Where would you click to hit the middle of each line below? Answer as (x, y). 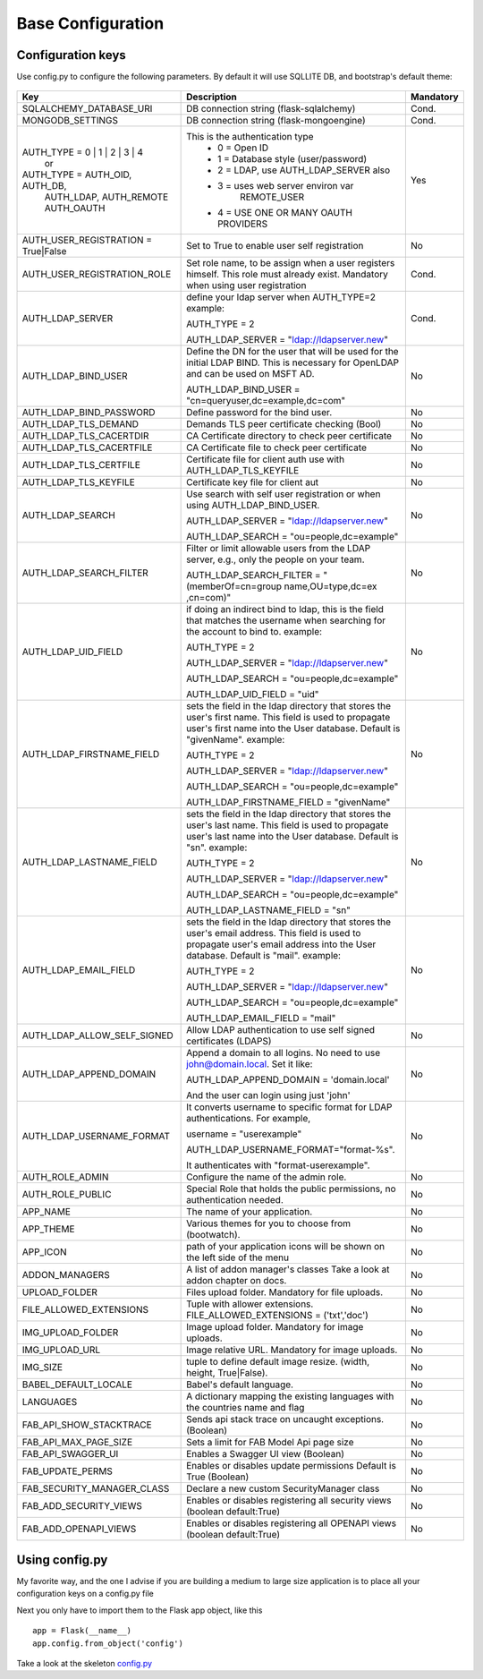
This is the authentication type (250, 137)
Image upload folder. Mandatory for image (275, 1327)
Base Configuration (90, 23)
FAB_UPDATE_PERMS (68, 1471)
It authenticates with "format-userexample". (278, 1165)
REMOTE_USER (272, 197)
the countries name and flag (246, 1408)
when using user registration (246, 286)
